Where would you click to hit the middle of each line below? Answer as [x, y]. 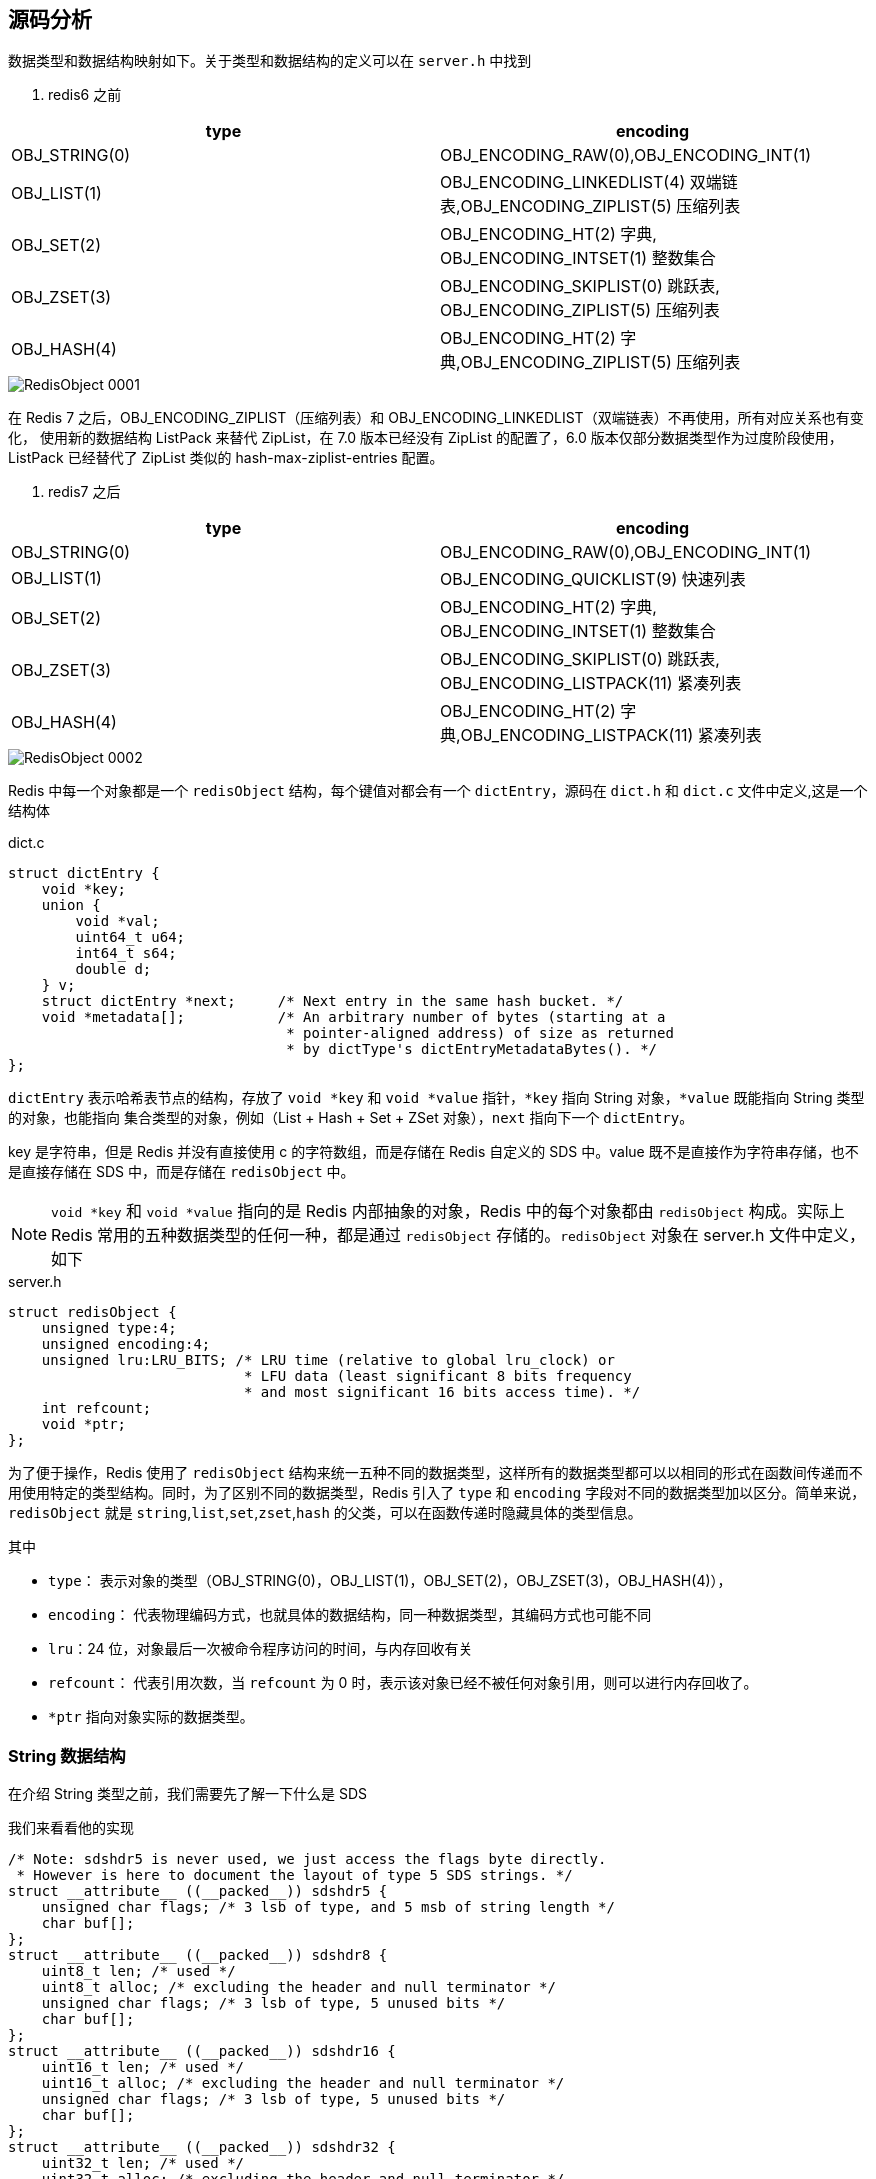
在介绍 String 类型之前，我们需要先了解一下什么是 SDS [188, 1794]
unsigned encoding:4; [126, 1344]
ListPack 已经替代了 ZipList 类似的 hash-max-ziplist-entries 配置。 [226, 458]
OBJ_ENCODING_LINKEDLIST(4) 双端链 [589, 182]
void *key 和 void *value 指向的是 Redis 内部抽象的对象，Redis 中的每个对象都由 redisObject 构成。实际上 [448, 1211]
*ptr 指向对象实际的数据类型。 [151, 1717]
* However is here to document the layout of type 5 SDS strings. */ [294, 1875]
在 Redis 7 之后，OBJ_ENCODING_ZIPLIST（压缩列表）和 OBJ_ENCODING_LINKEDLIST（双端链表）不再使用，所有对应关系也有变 [436, 418]
